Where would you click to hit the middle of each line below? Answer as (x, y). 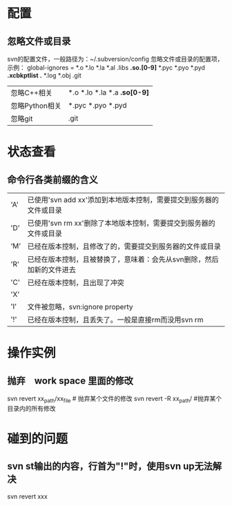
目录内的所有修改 (31, 408)
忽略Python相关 (36, 106)
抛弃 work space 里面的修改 (70, 381)
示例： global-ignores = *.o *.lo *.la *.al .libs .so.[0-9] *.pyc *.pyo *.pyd (106, 68)
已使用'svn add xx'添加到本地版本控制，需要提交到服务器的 (123, 200)
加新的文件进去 (51, 270)
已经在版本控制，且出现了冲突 (76, 283)
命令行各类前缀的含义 (52, 179)
